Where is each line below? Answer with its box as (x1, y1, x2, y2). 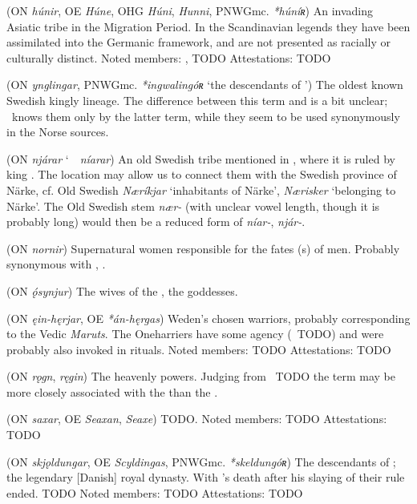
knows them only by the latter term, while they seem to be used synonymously (11, 107, 400, 124)
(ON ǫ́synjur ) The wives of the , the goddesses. (6, 282, 238, 299)
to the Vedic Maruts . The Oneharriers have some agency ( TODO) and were (6, 325, 384, 342)
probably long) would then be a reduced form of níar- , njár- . (6, 213, 306, 230)
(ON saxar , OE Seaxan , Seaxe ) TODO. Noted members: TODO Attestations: (6, 410, 387, 427)
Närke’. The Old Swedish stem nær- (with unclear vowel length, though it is (6, 197, 380, 214)
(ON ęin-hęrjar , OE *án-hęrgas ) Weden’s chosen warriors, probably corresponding (6, 309, 411, 326)
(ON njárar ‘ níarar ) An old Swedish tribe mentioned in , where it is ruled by (6, 150, 395, 167)
